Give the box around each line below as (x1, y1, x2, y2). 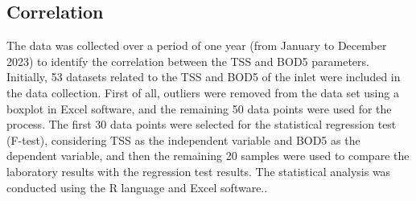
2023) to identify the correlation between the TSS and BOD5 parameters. (6, 52, 369, 69)
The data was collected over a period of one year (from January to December (6, 37, 387, 54)
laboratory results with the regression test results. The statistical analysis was (6, 162, 391, 179)
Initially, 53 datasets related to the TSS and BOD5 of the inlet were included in (6, 68, 401, 85)
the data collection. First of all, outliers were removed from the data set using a (6, 84, 399, 100)
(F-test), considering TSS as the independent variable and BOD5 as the (6, 131, 360, 148)
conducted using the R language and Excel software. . (6, 178, 268, 195)
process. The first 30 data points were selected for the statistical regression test (6, 116, 397, 133)
